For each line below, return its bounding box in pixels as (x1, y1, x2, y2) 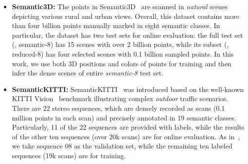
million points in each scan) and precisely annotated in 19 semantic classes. (12, 112, 236, 122)
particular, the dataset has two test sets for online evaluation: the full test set (12, 30, 243, 40)
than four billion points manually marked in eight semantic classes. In (12, 20, 220, 30)
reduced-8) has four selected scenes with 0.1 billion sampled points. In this (12, 48, 234, 59)
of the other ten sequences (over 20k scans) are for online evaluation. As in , (12, 131, 240, 141)
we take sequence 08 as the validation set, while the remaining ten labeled (12, 141, 232, 151)
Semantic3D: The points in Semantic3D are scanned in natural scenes (12, 1, 228, 11)
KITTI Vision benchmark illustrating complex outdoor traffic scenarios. (12, 93, 229, 104)
